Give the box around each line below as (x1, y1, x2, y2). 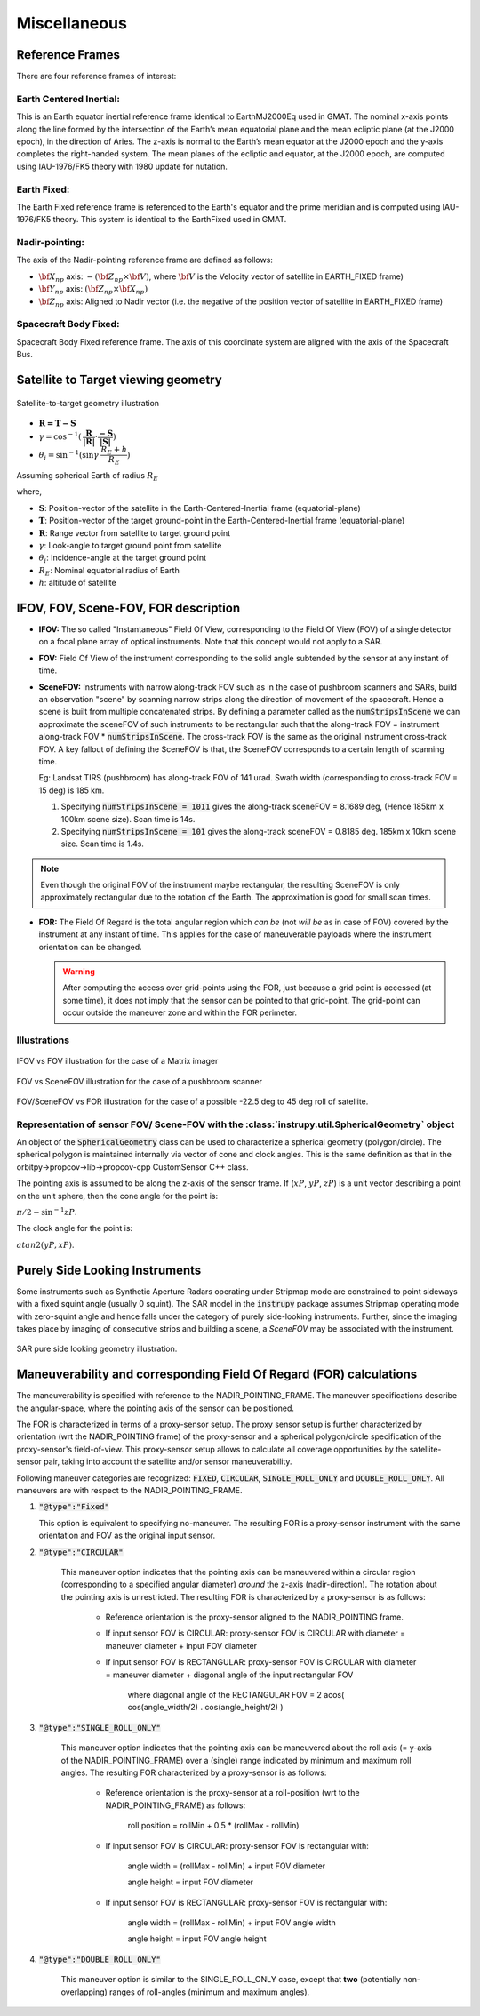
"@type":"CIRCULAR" (38, 1547, 124, 1557)
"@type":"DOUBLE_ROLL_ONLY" (38, 1954, 162, 1964)
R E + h (100, 444, 128, 457)
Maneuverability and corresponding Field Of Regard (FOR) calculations (16, 1367, 418, 1382)
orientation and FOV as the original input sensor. (38, 1530, 216, 1541)
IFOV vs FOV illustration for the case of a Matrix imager (16, 1056, 219, 1067)
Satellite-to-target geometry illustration (16, 397, 160, 408)
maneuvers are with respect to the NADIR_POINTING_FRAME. (16, 1484, 243, 1495)
